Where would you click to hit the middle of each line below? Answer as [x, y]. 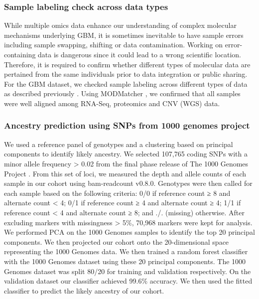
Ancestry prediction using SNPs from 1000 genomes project [127, 125]
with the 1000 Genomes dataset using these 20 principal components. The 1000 [125, 261]
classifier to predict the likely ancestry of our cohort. [84, 290]
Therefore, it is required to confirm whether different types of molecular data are [127, 64]
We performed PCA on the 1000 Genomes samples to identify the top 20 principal [129, 232]
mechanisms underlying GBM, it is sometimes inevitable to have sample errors [124, 35]
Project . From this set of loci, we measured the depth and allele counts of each [125, 173]
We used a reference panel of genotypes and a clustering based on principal [119, 144]
